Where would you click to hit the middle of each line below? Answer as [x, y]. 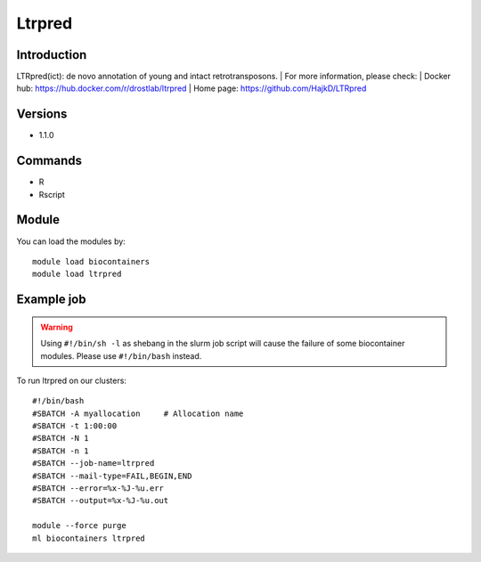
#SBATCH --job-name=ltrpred [94, 464]
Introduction [52, 55]
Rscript [52, 194]
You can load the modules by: [71, 241]
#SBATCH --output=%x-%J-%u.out [101, 501]
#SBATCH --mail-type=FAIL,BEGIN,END [112, 476]
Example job [51, 300]
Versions [42, 114]
